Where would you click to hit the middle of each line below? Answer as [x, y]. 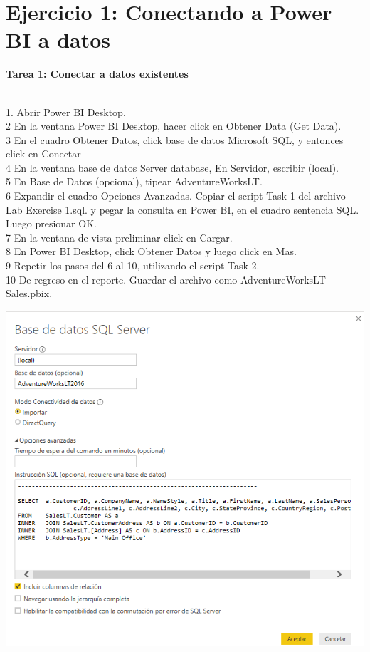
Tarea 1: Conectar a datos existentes [97, 74]
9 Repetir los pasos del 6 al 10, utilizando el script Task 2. [133, 265]
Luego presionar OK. [51, 223]
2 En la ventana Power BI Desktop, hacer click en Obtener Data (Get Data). [174, 126]
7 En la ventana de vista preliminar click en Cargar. [119, 237]
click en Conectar [43, 154]
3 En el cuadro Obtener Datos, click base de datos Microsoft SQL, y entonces [175, 139]
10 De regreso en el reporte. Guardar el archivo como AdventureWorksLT [166, 279]
